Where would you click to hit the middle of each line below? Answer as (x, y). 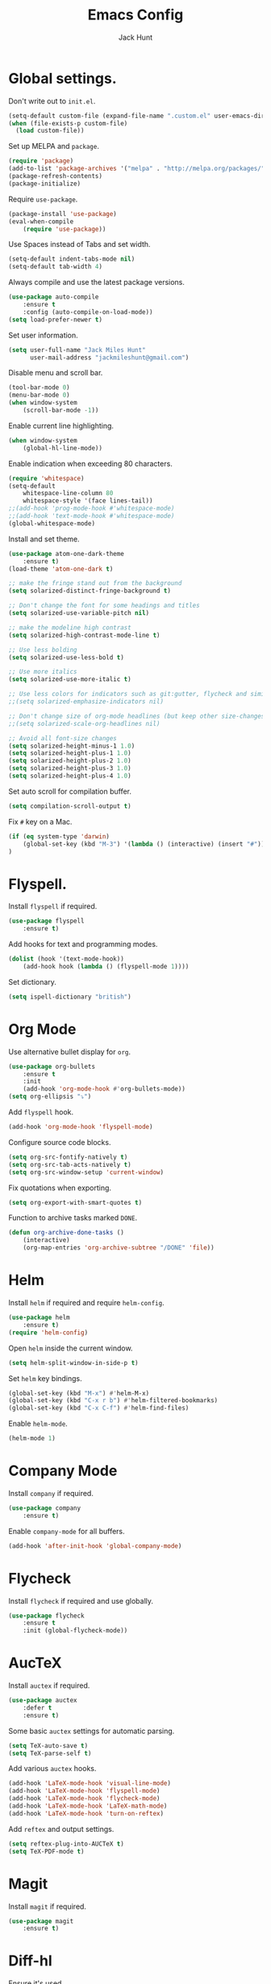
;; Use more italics (43, 672)
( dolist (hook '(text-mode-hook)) (67, 959)
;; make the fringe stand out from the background (95, 583)
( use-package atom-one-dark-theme (67, 553)
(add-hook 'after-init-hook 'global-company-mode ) (95, 1546)
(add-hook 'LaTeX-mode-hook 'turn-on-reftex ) (86, 1813)
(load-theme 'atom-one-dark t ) (61, 569)
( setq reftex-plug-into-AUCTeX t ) (67, 1844)
